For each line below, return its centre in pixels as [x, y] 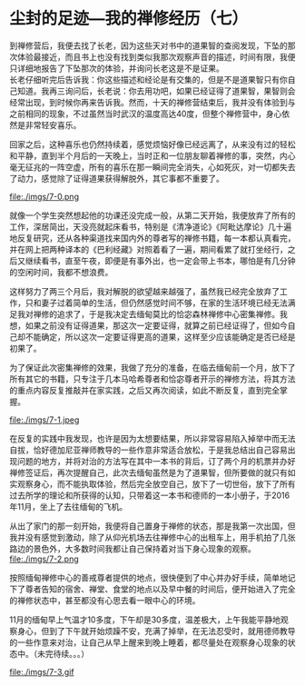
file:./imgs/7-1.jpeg [44, 420]
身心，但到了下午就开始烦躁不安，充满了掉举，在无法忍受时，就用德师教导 [156, 631]
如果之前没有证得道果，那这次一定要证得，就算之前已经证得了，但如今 [156, 325]
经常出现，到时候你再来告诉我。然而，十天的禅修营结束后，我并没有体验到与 [152, 102]
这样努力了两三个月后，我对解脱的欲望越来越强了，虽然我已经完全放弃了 [144, 291]
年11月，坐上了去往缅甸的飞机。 [69, 506]
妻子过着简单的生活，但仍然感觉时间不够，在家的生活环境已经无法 [164, 303]
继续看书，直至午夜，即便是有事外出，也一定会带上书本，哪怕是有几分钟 [160, 261]
